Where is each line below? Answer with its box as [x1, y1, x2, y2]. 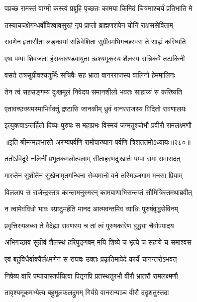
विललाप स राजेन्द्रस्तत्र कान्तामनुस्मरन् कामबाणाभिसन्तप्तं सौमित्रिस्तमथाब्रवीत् [4, 187, 192, 197]
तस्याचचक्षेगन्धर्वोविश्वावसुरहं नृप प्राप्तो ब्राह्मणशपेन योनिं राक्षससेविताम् [4, 19, 173, 30]
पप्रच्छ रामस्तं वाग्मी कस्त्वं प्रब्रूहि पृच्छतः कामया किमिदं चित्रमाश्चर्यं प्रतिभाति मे [4, 3, 193, 13]
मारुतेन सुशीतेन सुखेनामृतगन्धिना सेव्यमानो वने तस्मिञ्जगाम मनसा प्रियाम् [4, 170, 183, 180]
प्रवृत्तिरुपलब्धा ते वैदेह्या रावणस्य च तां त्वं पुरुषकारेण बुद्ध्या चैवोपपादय [4, 220, 174, 230]
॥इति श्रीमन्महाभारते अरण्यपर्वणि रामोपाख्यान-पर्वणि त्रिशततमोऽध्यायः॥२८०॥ [4, 136, 191, 147]
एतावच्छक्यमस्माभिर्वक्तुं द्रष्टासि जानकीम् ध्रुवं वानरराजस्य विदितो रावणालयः [4, 103, 187, 113]
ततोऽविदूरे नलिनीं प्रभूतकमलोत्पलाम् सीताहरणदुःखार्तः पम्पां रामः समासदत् [4, 153, 181, 164]
